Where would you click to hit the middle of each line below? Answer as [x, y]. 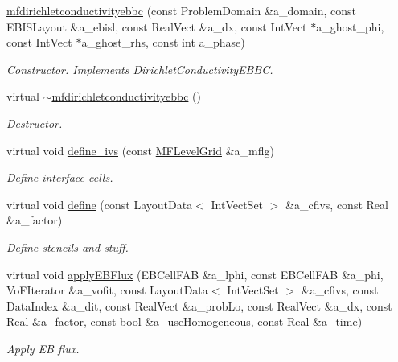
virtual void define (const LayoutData [100, 204]
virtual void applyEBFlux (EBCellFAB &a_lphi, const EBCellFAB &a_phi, [195, 274]
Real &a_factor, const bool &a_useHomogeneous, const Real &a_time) [185, 321]
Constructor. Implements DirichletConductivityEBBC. [140, 69]
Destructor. [35, 123]
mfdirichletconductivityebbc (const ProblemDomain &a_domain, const [182, 10]
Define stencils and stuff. [68, 247]
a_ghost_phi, [350, 26]
